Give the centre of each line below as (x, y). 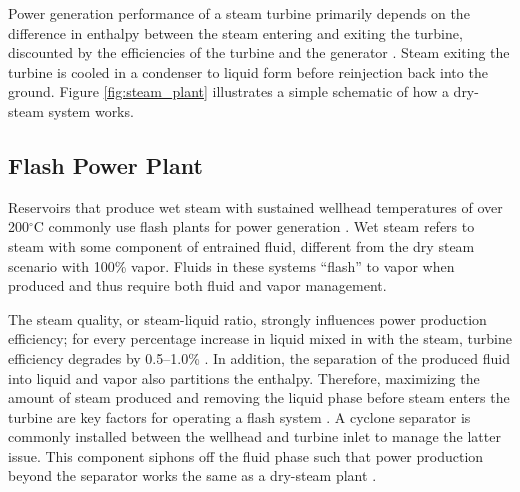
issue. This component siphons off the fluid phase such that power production (246, 455)
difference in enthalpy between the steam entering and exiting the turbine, (235, 32)
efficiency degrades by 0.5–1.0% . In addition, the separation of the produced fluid (259, 357)
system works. (91, 110)
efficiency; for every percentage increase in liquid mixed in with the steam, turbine (260, 338)
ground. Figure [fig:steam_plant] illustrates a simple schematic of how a (228, 91)
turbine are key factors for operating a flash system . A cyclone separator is (239, 416)
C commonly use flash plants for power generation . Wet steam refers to (254, 226)
